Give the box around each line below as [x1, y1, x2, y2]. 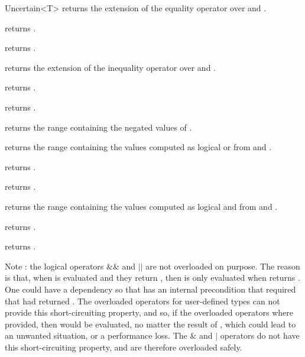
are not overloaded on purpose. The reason [145, 259, 300, 272]
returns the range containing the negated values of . [5, 121, 192, 133]
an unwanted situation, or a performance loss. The [5, 329, 187, 342]
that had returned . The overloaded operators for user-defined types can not [5, 294, 280, 307]
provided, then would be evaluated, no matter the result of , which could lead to [5, 317, 296, 330]
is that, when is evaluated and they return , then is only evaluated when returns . [5, 271, 300, 284]
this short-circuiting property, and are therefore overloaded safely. [5, 340, 242, 353]
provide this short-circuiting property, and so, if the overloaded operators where [5, 306, 293, 319]
